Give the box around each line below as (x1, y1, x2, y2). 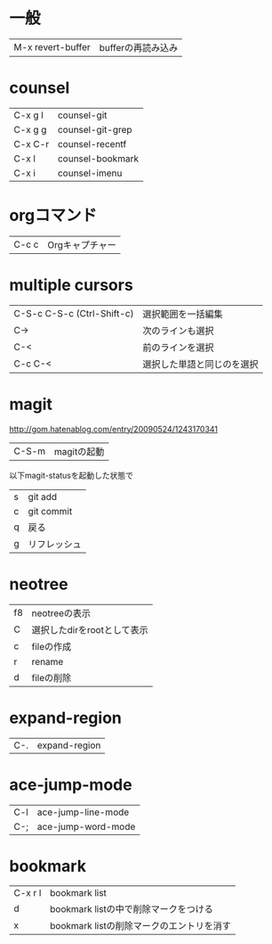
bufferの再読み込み (99, 41, 179, 53)
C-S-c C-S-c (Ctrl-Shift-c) (13, 307, 134, 319)
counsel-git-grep (57, 123, 132, 135)
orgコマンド (9, 206, 98, 226)
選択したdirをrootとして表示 (31, 623, 148, 636)
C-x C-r (13, 137, 50, 150)
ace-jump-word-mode (36, 820, 136, 833)
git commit (28, 505, 73, 517)
